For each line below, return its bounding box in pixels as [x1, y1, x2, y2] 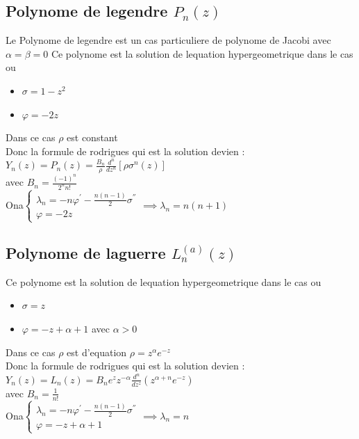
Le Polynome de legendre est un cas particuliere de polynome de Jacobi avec [6, 33, 331, 47]
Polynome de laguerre [6, 242, 166, 264]
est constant [67, 130, 118, 145]
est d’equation [67, 344, 127, 359]
